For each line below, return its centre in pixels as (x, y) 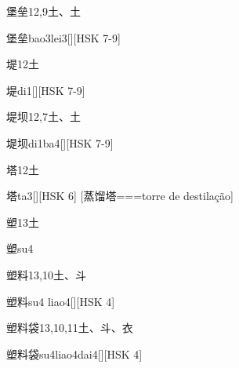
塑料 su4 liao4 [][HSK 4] (61, 301)
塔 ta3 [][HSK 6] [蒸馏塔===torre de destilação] (120, 196)
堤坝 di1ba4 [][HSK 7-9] (60, 142)
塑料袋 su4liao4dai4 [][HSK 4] (74, 353)
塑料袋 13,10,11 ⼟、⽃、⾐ (70, 328)
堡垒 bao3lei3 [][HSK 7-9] (63, 37)
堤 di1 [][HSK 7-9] (46, 90)
